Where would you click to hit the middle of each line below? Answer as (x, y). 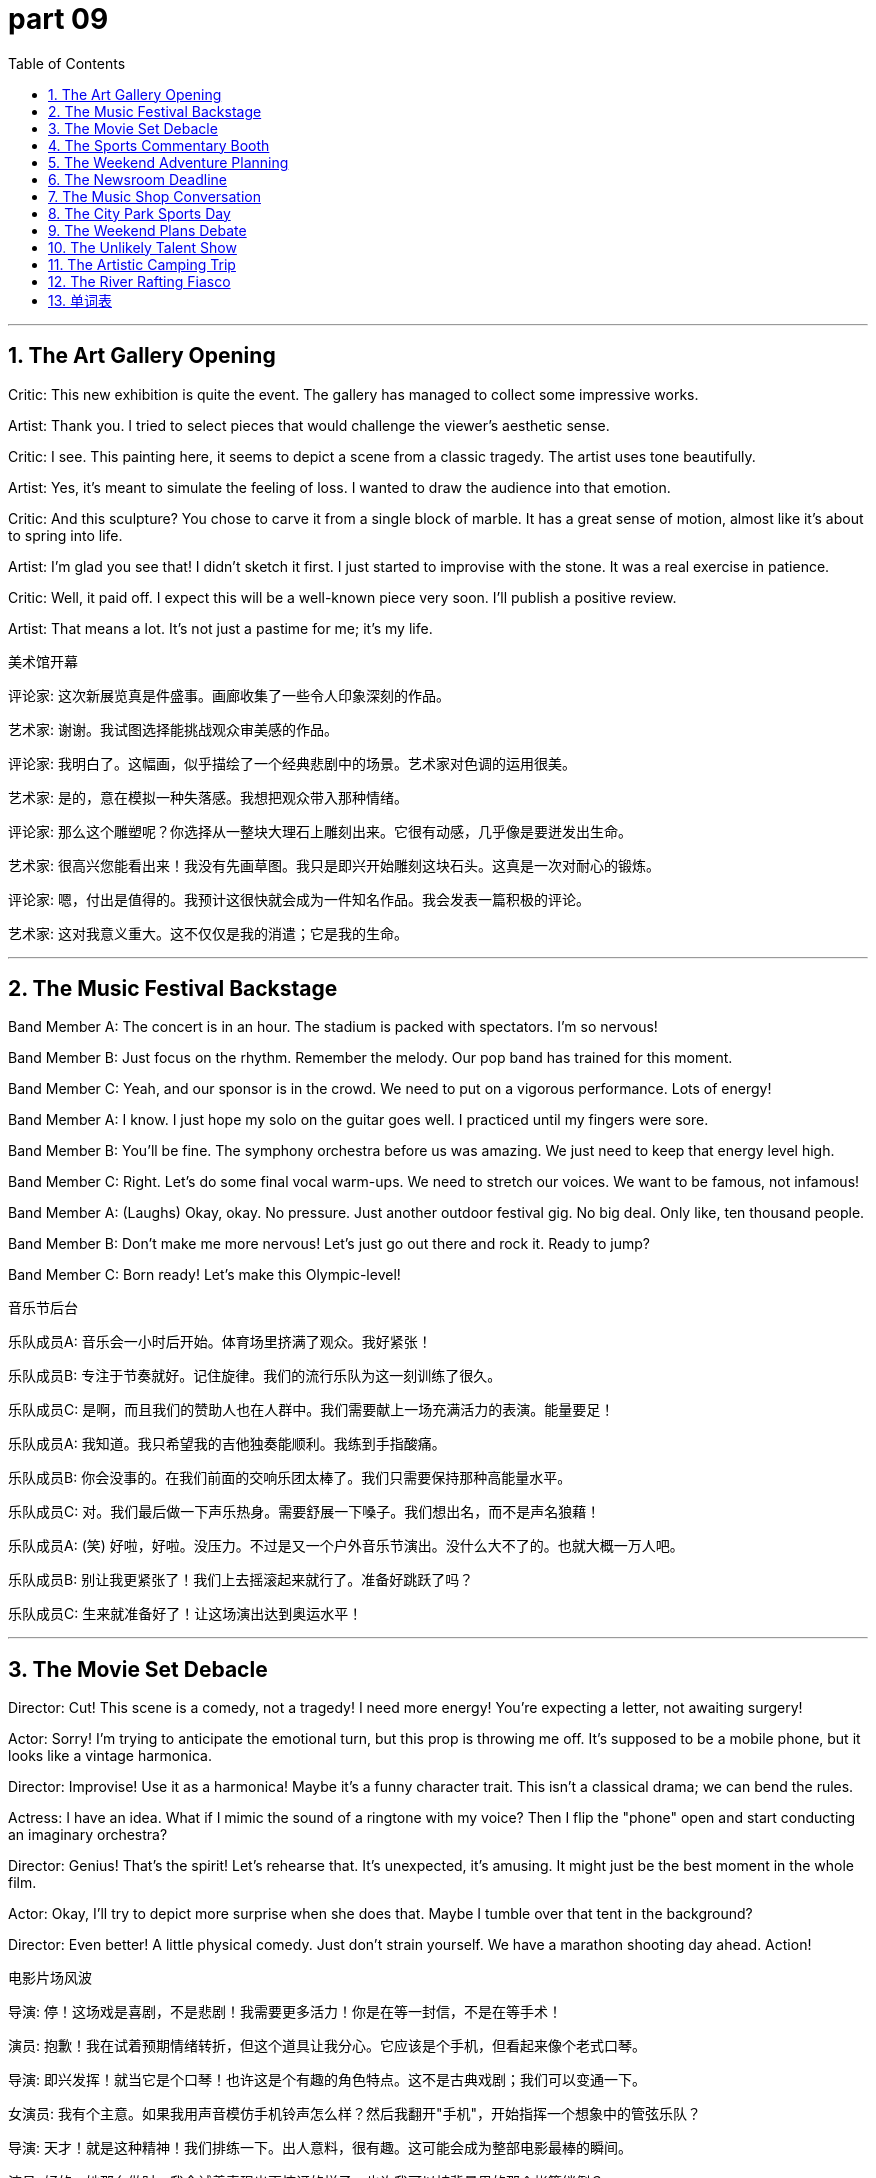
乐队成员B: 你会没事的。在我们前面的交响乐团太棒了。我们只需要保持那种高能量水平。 (290, 1478)
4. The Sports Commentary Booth (159, 145)
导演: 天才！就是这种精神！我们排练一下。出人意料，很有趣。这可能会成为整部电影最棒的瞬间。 (320, 2148)
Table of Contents (67, 63)
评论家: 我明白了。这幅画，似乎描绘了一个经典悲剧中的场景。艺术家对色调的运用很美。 (292, 763)
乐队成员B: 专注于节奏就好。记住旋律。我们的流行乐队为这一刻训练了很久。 (255, 1376)
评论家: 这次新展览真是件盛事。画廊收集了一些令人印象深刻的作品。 (229, 695)
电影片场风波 (50, 1978)
